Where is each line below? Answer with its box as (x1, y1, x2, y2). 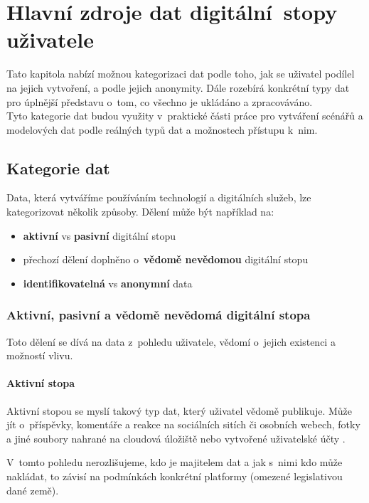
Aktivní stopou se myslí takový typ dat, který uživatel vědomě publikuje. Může (6, 403, 353, 418)
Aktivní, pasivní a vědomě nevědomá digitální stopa (6, 306, 311, 324)
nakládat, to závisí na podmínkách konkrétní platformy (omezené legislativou (6, 469, 343, 484)
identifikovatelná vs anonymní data (23, 275, 193, 290)
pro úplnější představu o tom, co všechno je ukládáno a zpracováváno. (6, 94, 313, 109)
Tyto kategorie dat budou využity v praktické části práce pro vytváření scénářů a (6, 108, 363, 123)
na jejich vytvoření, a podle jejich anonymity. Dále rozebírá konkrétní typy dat (6, 80, 350, 95)
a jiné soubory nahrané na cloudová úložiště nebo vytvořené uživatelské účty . (6, 430, 346, 445)
